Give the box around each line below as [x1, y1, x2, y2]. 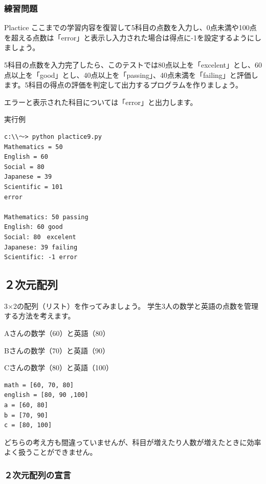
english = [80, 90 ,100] [4, 391, 88, 399]
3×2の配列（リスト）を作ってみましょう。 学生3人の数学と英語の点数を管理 [4, 300, 259, 311]
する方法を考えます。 [4, 310, 75, 321]
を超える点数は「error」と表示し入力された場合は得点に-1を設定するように [4, 32, 254, 43]
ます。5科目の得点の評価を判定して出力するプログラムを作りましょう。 [4, 79, 242, 90]
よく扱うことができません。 [4, 447, 97, 457]
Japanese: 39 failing [4, 243, 78, 251]
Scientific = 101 [4, 183, 63, 191]
